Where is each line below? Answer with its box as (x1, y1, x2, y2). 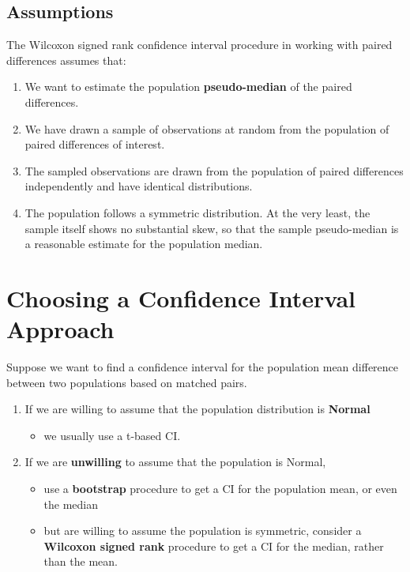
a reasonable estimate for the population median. (24, 235, 263, 252)
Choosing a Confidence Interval (6, 281, 356, 314)
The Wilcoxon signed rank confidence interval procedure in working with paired (6, 36, 393, 53)
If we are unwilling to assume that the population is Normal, (24, 453, 326, 470)
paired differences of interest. (24, 136, 165, 152)
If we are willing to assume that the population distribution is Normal (24, 401, 371, 417)
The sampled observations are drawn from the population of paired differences (24, 162, 404, 179)
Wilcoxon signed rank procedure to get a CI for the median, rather (43, 537, 384, 554)
